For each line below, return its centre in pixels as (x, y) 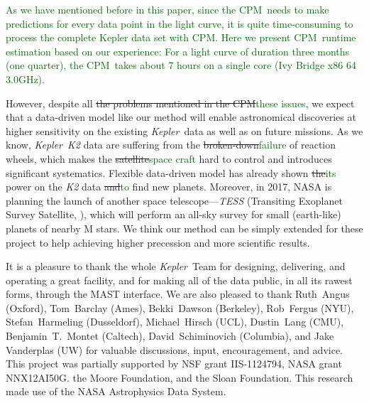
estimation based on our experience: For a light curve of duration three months (178, 51)
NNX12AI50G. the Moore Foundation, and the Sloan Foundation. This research (180, 377)
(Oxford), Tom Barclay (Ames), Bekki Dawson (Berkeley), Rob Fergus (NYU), (180, 307)
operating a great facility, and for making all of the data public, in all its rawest (179, 280)
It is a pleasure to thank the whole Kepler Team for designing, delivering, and (176, 266)
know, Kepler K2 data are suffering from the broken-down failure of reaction (171, 145)
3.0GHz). (25, 79)
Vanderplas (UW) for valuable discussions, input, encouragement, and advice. (174, 349)
